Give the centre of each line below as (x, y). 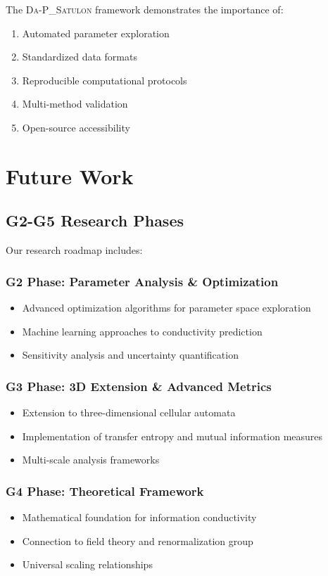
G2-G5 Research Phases (95, 220)
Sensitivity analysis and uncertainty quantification (130, 355)
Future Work (70, 175)
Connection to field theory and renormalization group (138, 540)
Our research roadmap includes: (74, 250)
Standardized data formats (80, 57)
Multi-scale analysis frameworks (91, 460)
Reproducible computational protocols (105, 80)
